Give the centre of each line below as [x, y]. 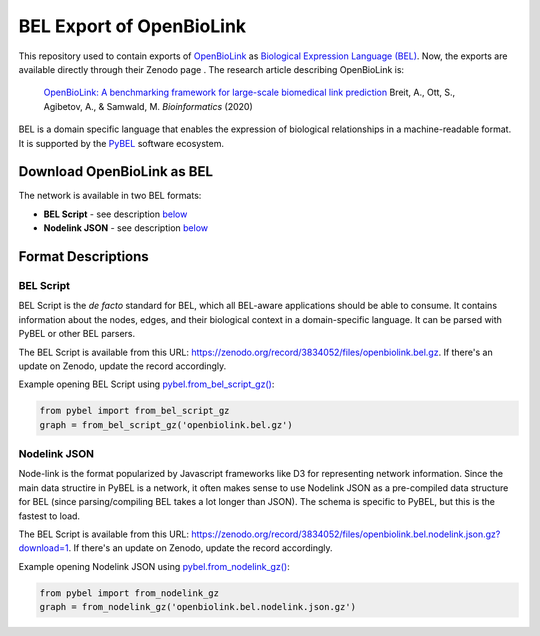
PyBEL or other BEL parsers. [77, 334]
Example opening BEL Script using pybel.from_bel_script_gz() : [146, 384]
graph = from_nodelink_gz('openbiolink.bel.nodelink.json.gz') [198, 607]
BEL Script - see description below [115, 214]
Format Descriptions [83, 256]
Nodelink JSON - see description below [126, 228]
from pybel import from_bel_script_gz [134, 411]
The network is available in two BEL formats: [110, 196]
